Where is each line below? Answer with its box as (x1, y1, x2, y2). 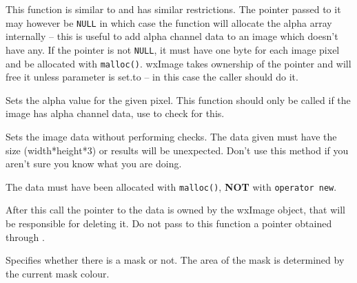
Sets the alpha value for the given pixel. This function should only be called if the (6, 92, 351, 107)
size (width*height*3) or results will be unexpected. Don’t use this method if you (6, 143, 349, 157)
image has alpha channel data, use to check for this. (6, 106, 225, 120)
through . (6, 229, 45, 244)
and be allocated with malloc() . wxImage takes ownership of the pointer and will (6, 56, 351, 70)
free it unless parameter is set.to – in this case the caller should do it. (6, 70, 298, 84)
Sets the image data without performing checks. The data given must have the (6, 129, 337, 143)
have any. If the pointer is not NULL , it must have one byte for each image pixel (6, 42, 340, 56)
